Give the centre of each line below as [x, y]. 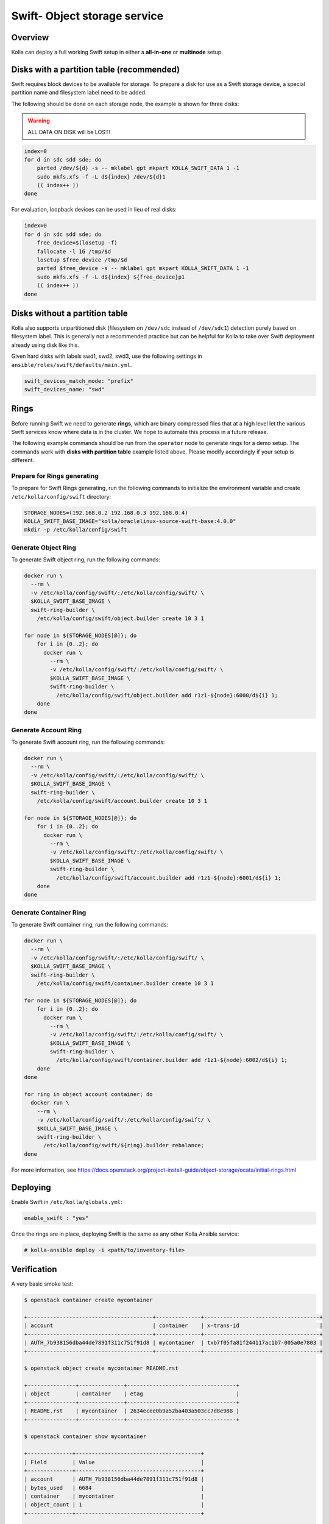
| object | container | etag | [132, 1394]
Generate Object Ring [44, 547]
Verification [34, 1269]
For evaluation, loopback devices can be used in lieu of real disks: [94, 210]
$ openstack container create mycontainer [88, 1300]
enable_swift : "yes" [56, 1218]
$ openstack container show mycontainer [85, 1437]
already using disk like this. [45, 345]
